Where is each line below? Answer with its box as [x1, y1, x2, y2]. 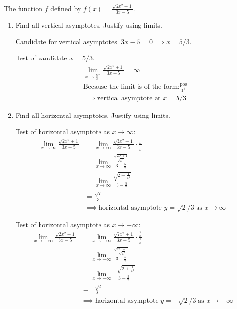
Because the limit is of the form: [83, 83, 180, 90]
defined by [50, 3, 81, 13]
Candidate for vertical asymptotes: [15, 36, 119, 46]
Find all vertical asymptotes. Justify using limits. [15, 20, 162, 30]
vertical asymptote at [97, 95, 161, 102]
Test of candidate [15, 53, 67, 63]
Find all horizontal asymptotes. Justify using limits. [15, 110, 170, 120]
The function [4, 3, 42, 13]
